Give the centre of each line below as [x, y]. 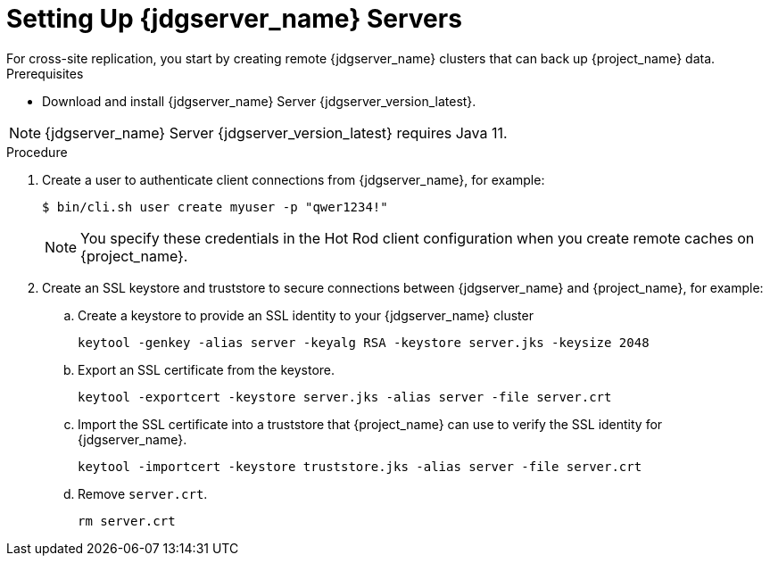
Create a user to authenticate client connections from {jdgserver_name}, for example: [294, 179]
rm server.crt [127, 521]
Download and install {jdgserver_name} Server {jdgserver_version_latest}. [259, 101]
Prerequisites [45, 73]
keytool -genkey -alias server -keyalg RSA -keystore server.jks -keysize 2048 [364, 342]
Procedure [37, 152]
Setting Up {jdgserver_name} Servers [234, 19]
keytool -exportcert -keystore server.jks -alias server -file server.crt [345, 397]
